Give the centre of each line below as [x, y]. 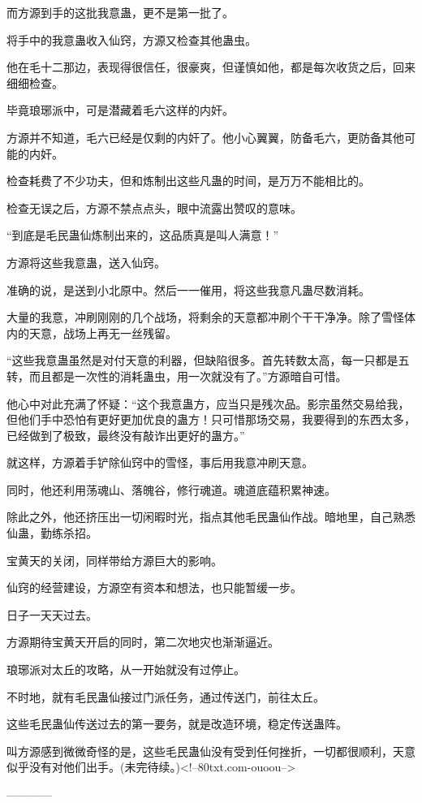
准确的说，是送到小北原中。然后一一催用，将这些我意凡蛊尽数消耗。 [188, 289]
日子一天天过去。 [52, 614]
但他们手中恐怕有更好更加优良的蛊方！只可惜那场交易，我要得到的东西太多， [211, 419]
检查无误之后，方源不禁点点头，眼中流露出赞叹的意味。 [154, 207]
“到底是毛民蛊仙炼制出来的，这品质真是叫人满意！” [143, 235]
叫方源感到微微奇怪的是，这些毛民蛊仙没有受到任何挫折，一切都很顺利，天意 [211, 751]
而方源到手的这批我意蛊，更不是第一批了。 [120, 12]
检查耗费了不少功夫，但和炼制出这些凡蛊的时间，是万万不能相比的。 [188, 181]
